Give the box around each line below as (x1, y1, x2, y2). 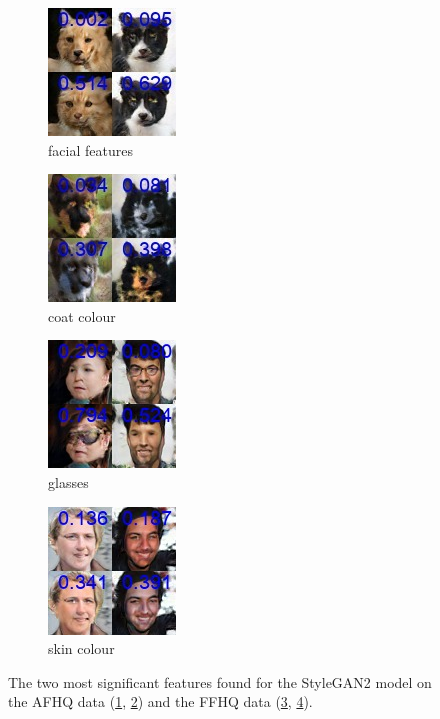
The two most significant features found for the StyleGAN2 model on (8, 671, 432, 692)
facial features (48, 139, 133, 160)
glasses (48, 471, 89, 492)
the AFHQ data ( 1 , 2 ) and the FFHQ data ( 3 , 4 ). (8, 691, 313, 712)
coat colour (48, 305, 116, 326)
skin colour (48, 638, 115, 659)
